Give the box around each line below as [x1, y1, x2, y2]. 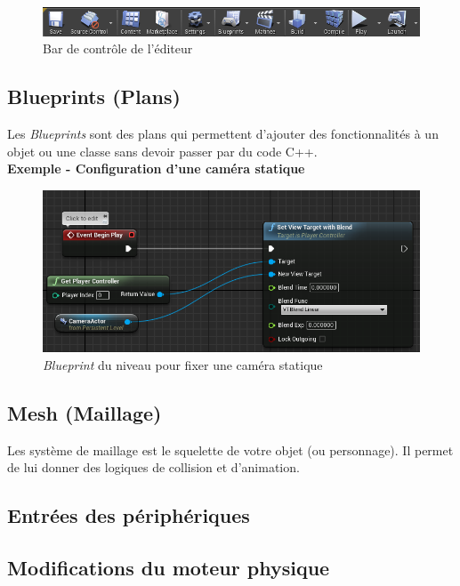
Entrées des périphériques [7, 502, 250, 529]
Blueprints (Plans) [7, 83, 181, 110]
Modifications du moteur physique [7, 553, 330, 581]
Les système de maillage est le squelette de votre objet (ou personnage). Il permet [7, 440, 454, 459]
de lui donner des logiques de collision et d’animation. [7, 458, 300, 477]
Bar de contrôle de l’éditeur [43, 39, 193, 58]
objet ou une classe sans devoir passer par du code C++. [7, 141, 318, 160]
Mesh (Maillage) [7, 398, 162, 426]
